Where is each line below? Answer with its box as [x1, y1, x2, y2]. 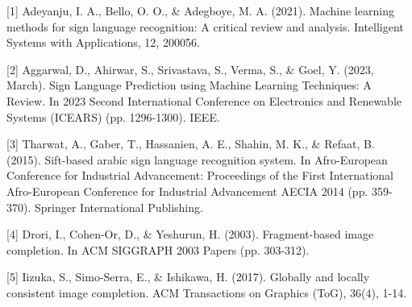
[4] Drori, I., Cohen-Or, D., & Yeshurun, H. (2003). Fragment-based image [6, 226, 374, 243]
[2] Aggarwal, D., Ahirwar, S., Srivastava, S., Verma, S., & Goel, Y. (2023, [6, 60, 374, 77]
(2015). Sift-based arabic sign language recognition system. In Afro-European [6, 151, 388, 168]
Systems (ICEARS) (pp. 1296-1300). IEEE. [6, 108, 220, 125]
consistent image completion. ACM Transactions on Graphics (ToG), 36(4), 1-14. [6, 284, 407, 301]
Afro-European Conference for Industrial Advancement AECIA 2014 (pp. [6, 182, 368, 199]
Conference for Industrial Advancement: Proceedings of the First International [6, 167, 393, 184]
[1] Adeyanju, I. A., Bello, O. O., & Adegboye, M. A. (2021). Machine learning [6, 2, 394, 19]
